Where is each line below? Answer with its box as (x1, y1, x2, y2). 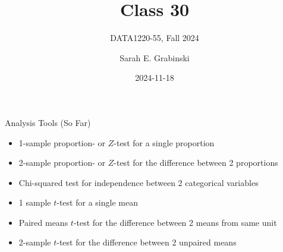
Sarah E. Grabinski (120, 51, 190, 64)
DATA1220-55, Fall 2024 (110, 31, 199, 44)
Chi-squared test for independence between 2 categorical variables (18, 176, 259, 188)
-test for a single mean (56, 196, 138, 209)
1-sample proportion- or (18, 136, 106, 149)
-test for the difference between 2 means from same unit (73, 216, 277, 228)
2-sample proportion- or (18, 156, 106, 169)
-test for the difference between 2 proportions (114, 156, 278, 169)
